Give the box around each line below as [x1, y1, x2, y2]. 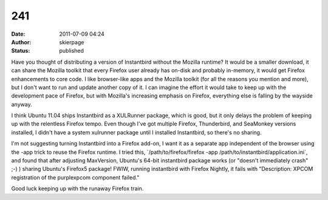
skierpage [59, 38, 84, 45]
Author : [11, 38, 32, 45]
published [59, 47, 84, 55]
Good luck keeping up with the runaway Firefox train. [11, 185, 144, 192]
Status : [11, 47, 30, 55]
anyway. [11, 101, 33, 108]
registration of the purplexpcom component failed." [11, 173, 140, 181]
